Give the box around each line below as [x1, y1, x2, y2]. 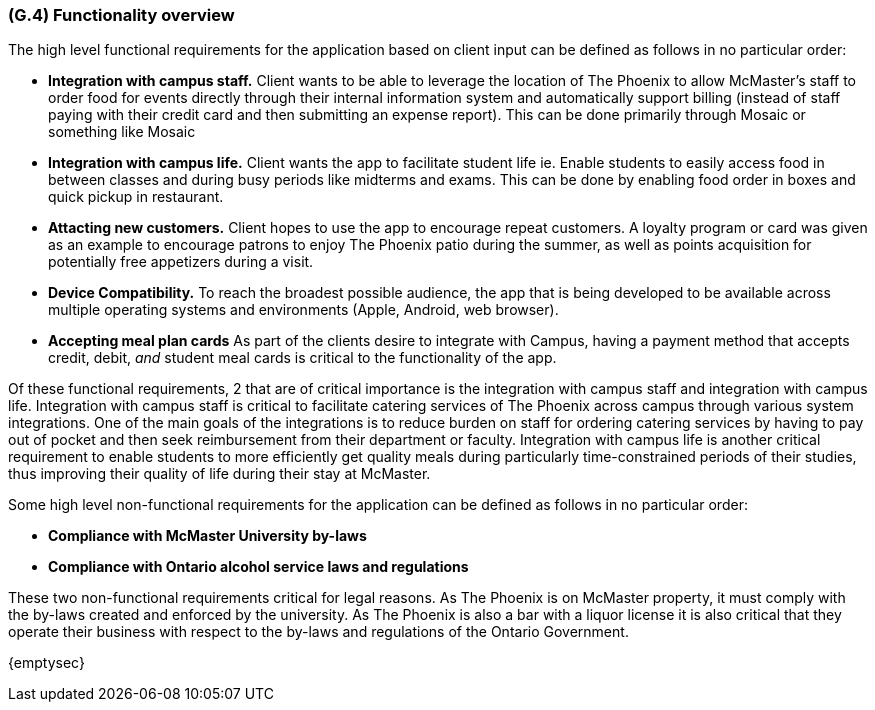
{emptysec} [8, 654, 85, 672]
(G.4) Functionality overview [8, 5, 235, 25]
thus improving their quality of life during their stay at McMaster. [8, 465, 431, 483]
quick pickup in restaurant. [48, 188, 224, 206]
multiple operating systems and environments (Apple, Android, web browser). [48, 301, 559, 319]
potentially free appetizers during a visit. [48, 253, 314, 271]
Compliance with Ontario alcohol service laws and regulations [48, 558, 469, 576]
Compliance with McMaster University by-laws [48, 527, 367, 545]
